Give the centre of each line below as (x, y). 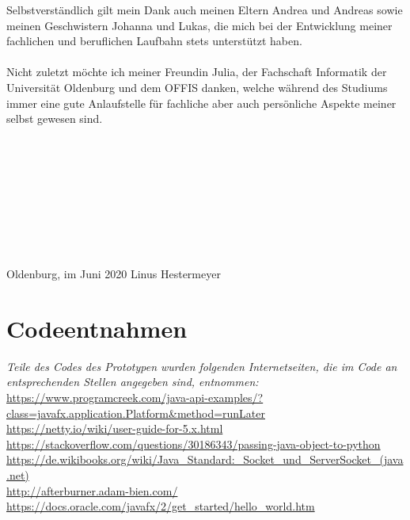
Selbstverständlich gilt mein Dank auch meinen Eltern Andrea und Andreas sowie (205, 10)
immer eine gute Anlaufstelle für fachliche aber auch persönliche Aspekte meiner (201, 103)
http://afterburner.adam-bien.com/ (92, 490)
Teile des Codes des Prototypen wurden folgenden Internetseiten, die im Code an (202, 366)
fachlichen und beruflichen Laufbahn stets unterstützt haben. (154, 41)
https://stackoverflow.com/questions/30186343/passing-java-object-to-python (194, 444)
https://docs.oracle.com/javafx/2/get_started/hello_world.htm (161, 506)
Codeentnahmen (97, 328)
